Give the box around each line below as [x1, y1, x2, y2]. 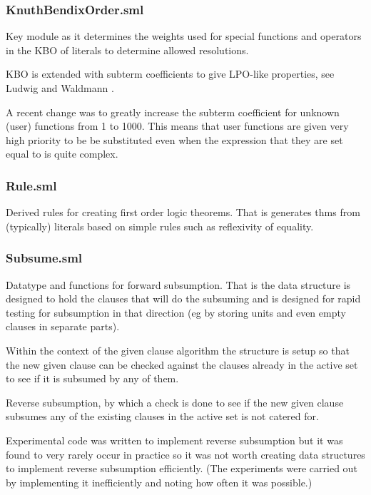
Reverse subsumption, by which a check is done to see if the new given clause [6, 394, 344, 409]
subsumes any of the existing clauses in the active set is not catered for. [6, 409, 319, 424]
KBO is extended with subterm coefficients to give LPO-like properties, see [6, 66, 335, 81]
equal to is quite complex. [6, 146, 118, 161]
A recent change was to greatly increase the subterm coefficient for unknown [6, 104, 340, 119]
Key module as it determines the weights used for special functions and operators [6, 29, 362, 44]
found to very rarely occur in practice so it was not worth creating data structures [6, 446, 365, 461]
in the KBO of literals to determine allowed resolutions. [6, 42, 249, 57]
